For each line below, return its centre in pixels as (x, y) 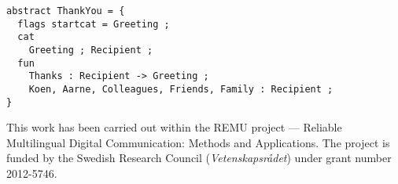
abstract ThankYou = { (66, 11)
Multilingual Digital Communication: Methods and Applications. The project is (198, 142)
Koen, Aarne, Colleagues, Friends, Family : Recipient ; (181, 89)
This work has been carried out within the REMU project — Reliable (174, 127)
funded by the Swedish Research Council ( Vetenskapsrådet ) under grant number (199, 158)
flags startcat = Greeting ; (94, 24)
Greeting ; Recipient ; (91, 50)
